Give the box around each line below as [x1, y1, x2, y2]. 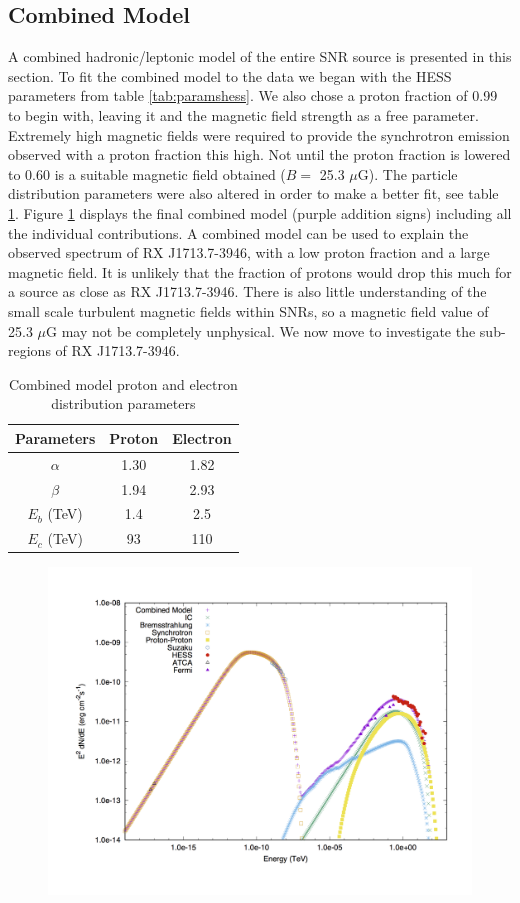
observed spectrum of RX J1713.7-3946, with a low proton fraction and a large [8, 242, 490, 263]
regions [8, 340, 51, 361]
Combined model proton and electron [8, 373, 238, 394]
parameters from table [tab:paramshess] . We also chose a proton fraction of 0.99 [8, 85, 498, 106]
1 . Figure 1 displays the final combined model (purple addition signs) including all [8, 202, 512, 223]
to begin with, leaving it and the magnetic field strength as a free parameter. [8, 104, 479, 125]
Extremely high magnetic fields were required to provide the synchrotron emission [8, 124, 510, 145]
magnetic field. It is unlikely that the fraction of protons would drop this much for [8, 261, 512, 282]
